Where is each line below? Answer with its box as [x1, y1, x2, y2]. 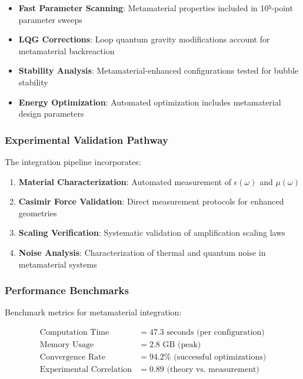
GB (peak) [162, 340, 201, 349]
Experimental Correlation [39, 365, 132, 374]
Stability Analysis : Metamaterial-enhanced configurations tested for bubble [18, 64, 298, 77]
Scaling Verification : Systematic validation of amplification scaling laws [18, 226, 285, 239]
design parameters [18, 107, 84, 120]
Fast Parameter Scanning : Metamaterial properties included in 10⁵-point [18, 2, 293, 14]
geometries [18, 206, 57, 219]
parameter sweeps [18, 13, 82, 25]
